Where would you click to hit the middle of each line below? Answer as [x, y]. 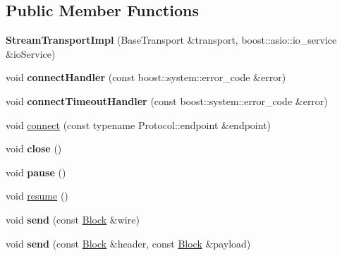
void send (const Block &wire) [73, 219]
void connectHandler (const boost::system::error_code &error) [146, 77]
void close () [34, 148]
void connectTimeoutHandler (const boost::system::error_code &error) [167, 100]
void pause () [36, 172]
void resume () [37, 196]
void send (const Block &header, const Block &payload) [128, 243]
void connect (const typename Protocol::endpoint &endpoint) [139, 124]
